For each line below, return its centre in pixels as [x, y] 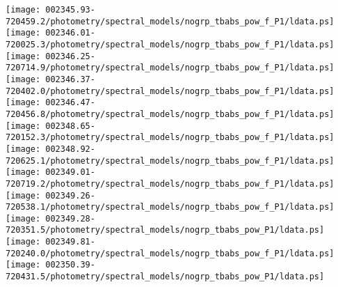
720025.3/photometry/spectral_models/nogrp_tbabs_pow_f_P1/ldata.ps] [170, 44]
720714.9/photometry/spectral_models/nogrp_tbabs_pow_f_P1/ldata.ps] [170, 68]
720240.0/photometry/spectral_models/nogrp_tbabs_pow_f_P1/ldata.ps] [170, 253]
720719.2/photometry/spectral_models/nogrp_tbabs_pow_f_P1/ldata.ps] [170, 184]
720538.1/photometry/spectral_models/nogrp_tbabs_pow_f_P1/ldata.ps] [170, 207]
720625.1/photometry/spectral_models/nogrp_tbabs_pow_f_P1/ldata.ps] [170, 161]
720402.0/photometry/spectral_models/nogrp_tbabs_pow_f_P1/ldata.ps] [170, 91]
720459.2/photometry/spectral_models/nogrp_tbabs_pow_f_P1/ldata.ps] [170, 21]
